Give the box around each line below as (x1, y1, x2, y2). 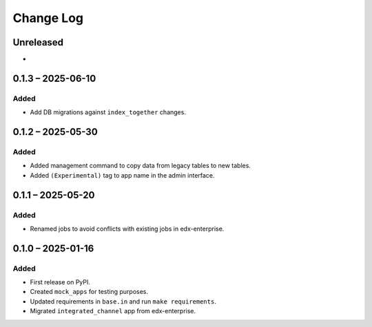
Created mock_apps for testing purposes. (30, 288, 148, 296)
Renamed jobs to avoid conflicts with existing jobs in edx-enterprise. (30, 224, 225, 233)
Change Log (12, 10, 84, 25)
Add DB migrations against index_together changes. (30, 108, 186, 116)
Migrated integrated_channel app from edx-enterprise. (30, 307, 196, 315)
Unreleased (12, 36, 64, 48)
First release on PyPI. (30, 278, 91, 286)
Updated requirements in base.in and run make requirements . (30, 297, 216, 306)
